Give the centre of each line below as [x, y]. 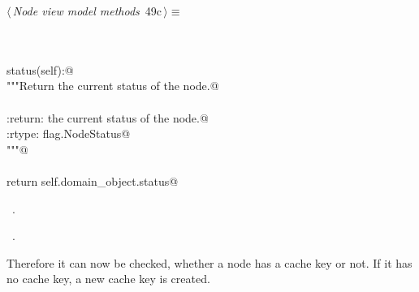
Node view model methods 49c [87, 11]
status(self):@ [40, 69]
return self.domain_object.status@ [93, 180]
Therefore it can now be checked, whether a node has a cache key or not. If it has [209, 262]
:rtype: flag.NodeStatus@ [69, 133]
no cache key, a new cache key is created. [108, 279]
